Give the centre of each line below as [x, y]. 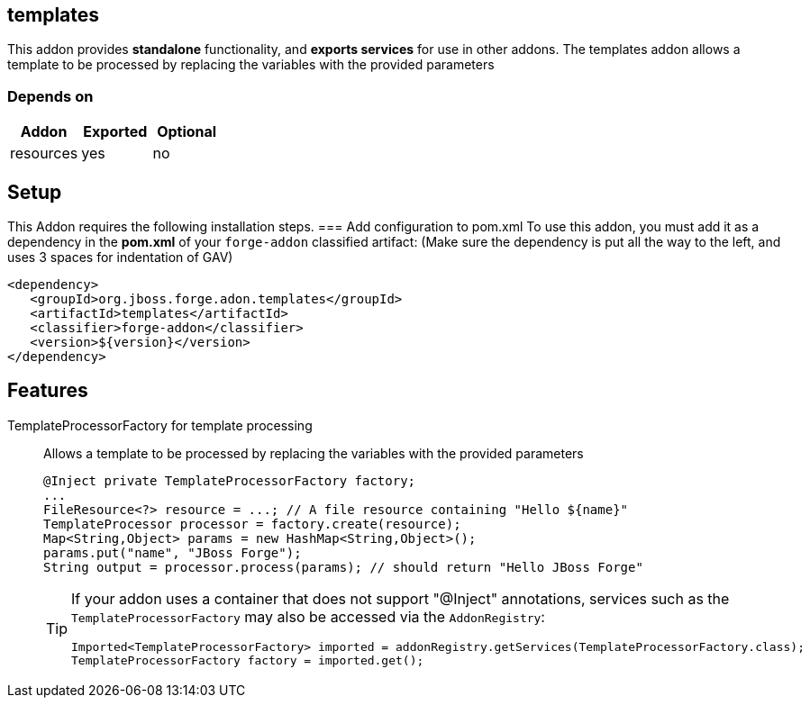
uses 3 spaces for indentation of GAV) [120, 258]
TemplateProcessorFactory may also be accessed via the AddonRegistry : [308, 616]
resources [44, 154]
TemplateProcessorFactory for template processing [160, 425]
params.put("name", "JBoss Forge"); [173, 552]
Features [48, 391]
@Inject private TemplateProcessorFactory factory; [230, 480]
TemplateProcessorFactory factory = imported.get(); [248, 660]
